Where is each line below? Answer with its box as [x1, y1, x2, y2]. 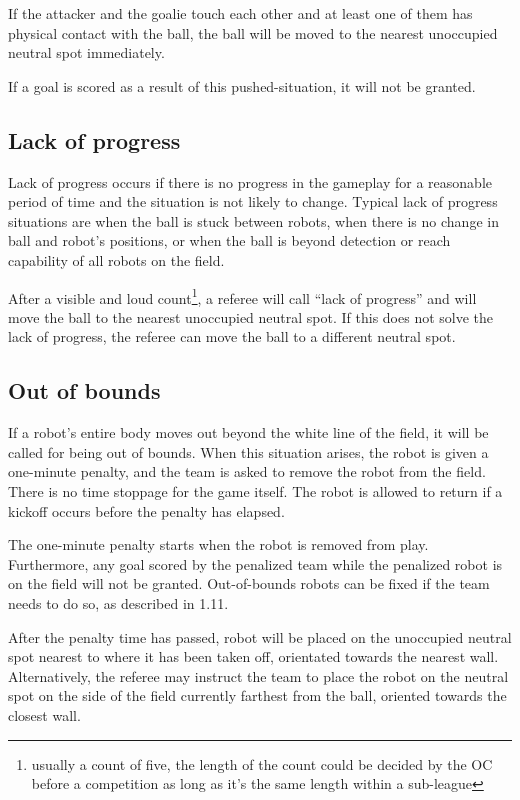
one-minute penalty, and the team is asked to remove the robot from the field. [8, 461, 486, 482]
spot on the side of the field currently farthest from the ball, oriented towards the [8, 685, 507, 706]
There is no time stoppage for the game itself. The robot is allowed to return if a [8, 480, 503, 501]
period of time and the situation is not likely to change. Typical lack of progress [8, 191, 498, 212]
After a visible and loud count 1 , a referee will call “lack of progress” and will [8, 284, 477, 308]
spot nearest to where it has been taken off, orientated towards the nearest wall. [8, 646, 499, 667]
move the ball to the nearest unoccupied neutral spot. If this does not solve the [8, 306, 494, 327]
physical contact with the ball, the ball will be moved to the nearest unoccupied [8, 22, 498, 43]
